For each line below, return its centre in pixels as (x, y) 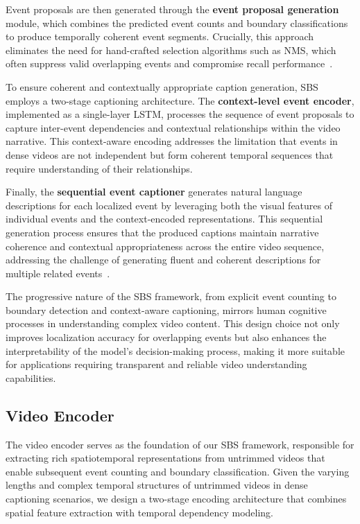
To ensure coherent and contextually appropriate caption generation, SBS (162, 86)
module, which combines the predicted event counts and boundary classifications (177, 23)
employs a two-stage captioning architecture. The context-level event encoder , (180, 100)
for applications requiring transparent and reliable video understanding (156, 364)
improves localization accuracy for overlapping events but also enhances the (166, 337)
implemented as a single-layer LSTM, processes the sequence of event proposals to (180, 114)
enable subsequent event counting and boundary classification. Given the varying (178, 471)
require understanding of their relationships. (99, 168)
